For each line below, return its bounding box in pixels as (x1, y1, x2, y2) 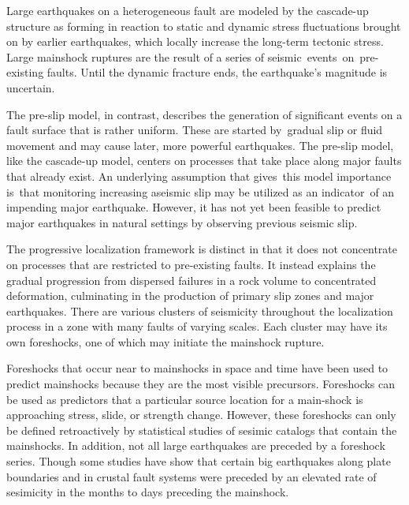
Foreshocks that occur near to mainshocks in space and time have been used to (6, 360, 389, 376)
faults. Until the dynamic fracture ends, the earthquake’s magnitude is (46, 64, 388, 80)
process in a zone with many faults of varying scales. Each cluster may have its (6, 318, 388, 335)
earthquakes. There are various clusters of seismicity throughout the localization (6, 302, 393, 319)
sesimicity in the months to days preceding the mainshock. (6, 484, 289, 500)
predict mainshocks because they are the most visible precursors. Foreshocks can (6, 376, 396, 392)
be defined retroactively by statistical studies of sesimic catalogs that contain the (6, 421, 397, 438)
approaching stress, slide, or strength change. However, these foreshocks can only (6, 406, 396, 423)
